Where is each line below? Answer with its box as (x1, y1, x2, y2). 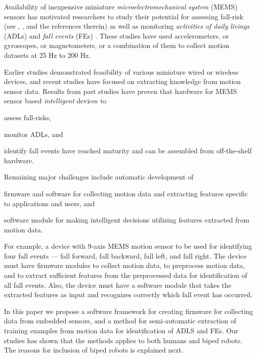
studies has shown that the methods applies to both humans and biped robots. (4, 335, 243, 345)
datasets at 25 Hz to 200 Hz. (4, 49, 91, 60)
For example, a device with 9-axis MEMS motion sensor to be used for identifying (4, 241, 252, 251)
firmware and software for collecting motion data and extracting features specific (4, 188, 248, 198)
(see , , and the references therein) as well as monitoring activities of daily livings (4, 21, 250, 31)
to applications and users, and (4, 198, 95, 208)
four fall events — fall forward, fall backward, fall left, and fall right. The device (4, 250, 247, 261)
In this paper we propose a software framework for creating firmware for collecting (4, 306, 253, 316)
